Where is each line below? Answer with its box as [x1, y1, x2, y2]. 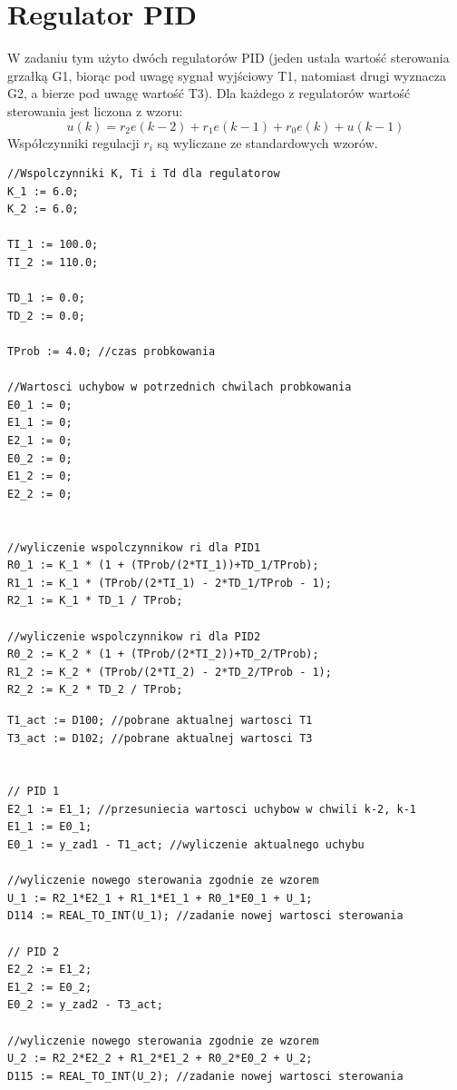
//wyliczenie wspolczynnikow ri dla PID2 [7, 629, 261, 643]
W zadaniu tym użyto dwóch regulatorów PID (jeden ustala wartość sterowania [7, 48, 450, 67]
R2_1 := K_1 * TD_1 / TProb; [7, 594, 183, 608]
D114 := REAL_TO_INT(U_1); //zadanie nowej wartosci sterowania [7, 909, 404, 923]
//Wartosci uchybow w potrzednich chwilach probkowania [7, 381, 352, 394]
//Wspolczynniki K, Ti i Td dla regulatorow [7, 167, 280, 181]
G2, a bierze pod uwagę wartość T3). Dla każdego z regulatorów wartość [7, 84, 411, 103]
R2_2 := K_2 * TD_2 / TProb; [7, 683, 183, 697]
